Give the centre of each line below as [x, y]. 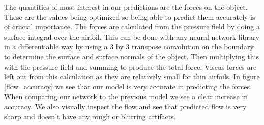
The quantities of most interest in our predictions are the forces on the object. [126, 7]
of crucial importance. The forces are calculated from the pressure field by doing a [132, 27]
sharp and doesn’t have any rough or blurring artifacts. [90, 116]
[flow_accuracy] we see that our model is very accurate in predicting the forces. [128, 86]
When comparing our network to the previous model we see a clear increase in [126, 96]
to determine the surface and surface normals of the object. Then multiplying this [131, 56]
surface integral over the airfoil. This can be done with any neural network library [132, 36]
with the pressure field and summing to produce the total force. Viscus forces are [130, 66]
